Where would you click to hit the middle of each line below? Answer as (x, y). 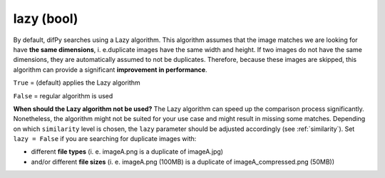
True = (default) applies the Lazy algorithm (77, 83)
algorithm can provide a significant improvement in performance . (110, 69)
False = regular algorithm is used (63, 95)
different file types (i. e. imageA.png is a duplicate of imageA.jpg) (127, 152)
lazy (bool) (46, 19)
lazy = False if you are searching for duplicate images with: (105, 139)
